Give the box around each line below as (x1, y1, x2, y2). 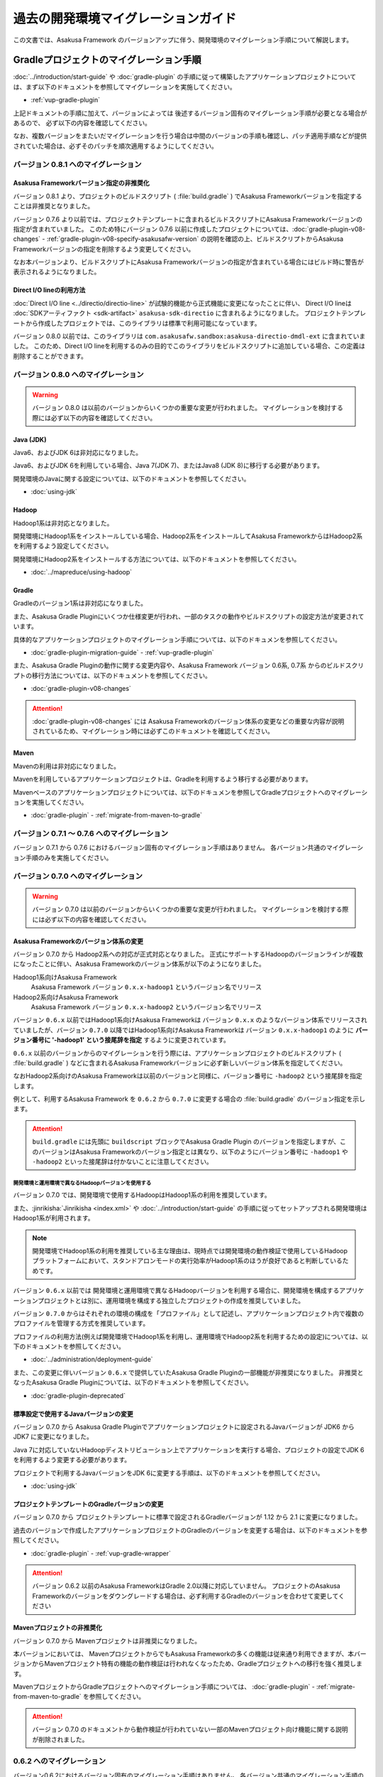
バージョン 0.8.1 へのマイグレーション (13, 159, 142, 169)
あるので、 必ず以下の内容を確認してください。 (13, 119, 152, 127)
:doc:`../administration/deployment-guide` (30, 1355, 153, 1364)
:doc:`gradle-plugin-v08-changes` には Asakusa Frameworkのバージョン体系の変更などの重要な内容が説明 (32, 716, 345, 725)
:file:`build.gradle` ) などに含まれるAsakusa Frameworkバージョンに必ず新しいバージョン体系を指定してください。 (13, 1058, 347, 1067)
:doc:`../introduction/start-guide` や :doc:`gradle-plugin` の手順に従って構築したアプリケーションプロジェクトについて (13, 73, 357, 81)
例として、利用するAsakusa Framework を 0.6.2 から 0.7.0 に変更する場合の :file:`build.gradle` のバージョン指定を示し (13, 1095, 365, 1103)
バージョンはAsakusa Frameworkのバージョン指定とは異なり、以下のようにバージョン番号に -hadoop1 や (38, 1147, 348, 1156)
